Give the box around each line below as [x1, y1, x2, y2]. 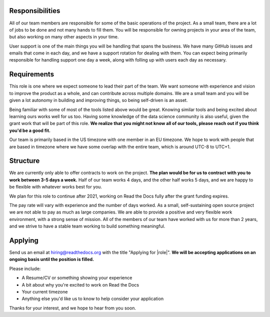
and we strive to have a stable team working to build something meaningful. [9, 223, 165, 229]
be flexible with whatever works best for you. [9, 184, 102, 190]
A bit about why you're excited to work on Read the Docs [21, 281, 139, 287]
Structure [9, 156, 40, 165]
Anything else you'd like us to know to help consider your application [21, 295, 164, 302]
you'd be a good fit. [9, 127, 51, 133]
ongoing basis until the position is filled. [9, 256, 94, 262]
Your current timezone [21, 289, 68, 294]
